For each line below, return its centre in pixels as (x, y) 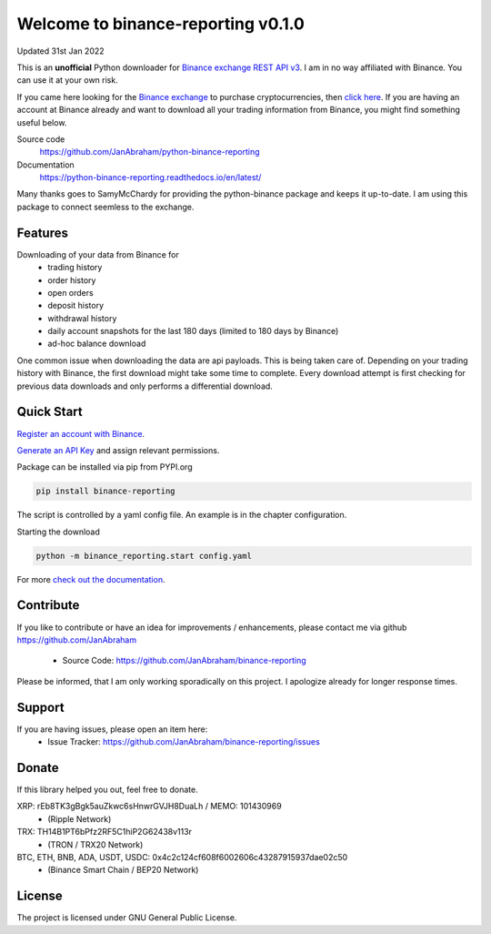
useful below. (42, 122)
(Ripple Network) (80, 818)
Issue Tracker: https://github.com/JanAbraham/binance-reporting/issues (184, 742)
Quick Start (50, 412)
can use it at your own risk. (67, 80)
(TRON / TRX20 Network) (95, 844)
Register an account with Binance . (81, 433)
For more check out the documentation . (91, 579)
